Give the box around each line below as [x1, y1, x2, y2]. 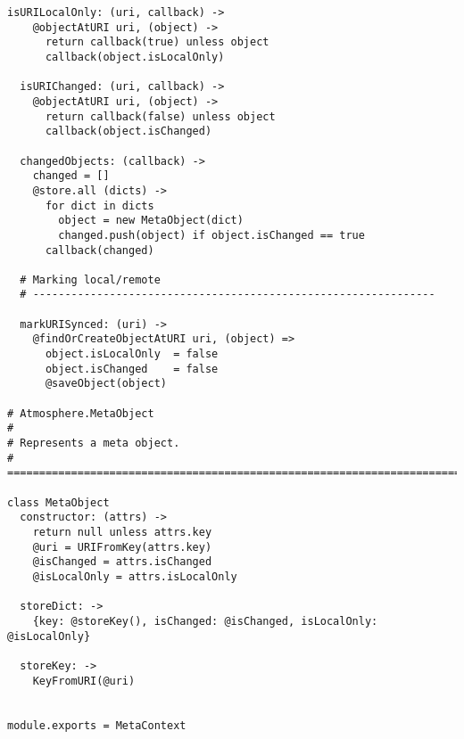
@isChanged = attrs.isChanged [32, 555, 212, 569]
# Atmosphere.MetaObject [7, 406, 154, 420]
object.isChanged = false [45, 362, 219, 375]
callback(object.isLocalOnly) [45, 50, 225, 63]
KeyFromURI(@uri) [32, 674, 136, 687]
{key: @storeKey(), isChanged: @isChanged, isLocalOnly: [32, 614, 378, 628]
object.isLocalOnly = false [45, 348, 219, 361]
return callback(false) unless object [45, 110, 276, 123]
